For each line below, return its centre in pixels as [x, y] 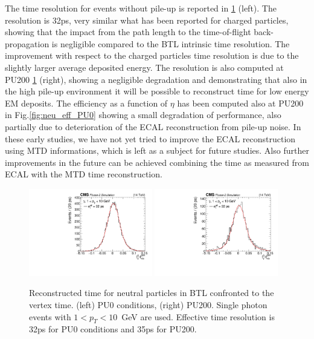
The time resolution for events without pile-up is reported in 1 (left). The [141, 8]
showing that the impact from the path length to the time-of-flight [128, 32]
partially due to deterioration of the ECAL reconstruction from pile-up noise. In [153, 126]
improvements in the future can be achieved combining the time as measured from [157, 162]
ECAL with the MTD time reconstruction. [84, 174]
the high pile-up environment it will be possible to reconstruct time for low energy [157, 91]
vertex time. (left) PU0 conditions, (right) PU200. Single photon [148, 304]
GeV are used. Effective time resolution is [198, 316]
